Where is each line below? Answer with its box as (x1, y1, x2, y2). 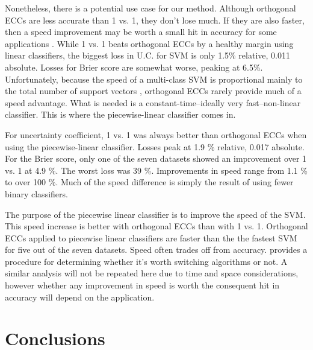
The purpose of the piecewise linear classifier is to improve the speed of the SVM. (5, 208, 306, 220)
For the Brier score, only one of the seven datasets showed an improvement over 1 (5, 152, 307, 165)
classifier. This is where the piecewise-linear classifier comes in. (5, 108, 236, 121)
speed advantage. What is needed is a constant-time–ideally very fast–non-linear (5, 96, 301, 109)
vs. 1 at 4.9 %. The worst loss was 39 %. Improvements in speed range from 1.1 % (5, 164, 308, 176)
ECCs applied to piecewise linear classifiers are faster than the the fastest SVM (5, 231, 297, 244)
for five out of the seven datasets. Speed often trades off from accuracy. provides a (5, 243, 308, 256)
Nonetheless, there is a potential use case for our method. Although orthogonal (5, 2, 296, 14)
